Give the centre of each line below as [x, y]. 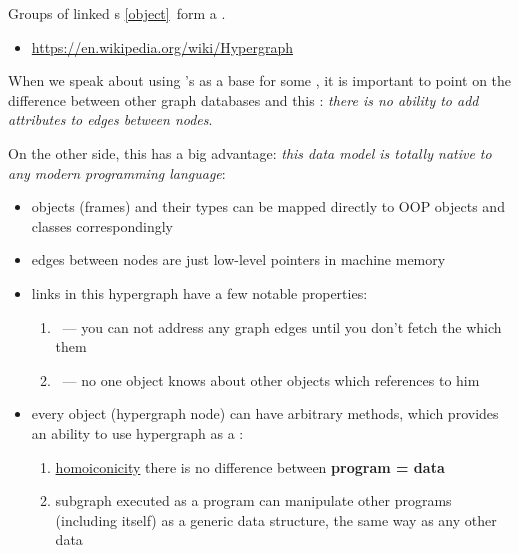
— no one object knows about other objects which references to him [271, 379]
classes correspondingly [102, 225]
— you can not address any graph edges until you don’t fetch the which [282, 326]
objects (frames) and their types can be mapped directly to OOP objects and [268, 206]
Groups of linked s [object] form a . [117, 13]
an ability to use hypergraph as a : [137, 432]
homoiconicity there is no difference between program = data [250, 466]
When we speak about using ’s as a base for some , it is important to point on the [260, 80]
